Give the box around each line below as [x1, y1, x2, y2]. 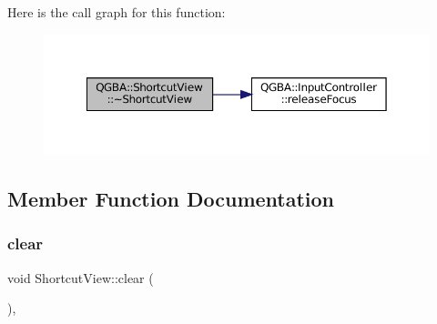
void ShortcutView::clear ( [7, 268, 154, 287]
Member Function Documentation [7, 185, 335, 213]
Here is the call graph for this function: [7, 3, 226, 21]
